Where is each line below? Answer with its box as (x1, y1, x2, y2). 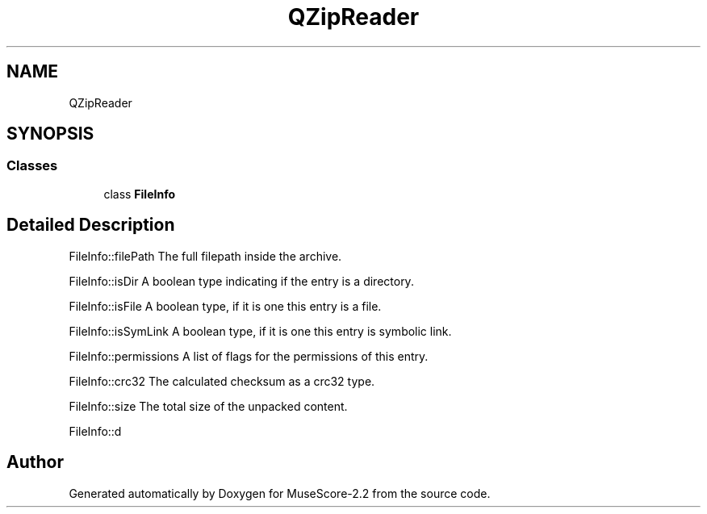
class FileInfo (103, 186, 176, 201)
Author (6, 452, 64, 473)
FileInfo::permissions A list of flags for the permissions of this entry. (69, 349, 429, 363)
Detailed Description (6, 215, 175, 236)
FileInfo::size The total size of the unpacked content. (69, 399, 348, 413)
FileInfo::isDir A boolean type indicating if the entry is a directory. (69, 274, 414, 288)
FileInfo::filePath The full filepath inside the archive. (69, 249, 342, 263)
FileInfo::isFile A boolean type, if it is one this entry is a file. (69, 299, 382, 313)
